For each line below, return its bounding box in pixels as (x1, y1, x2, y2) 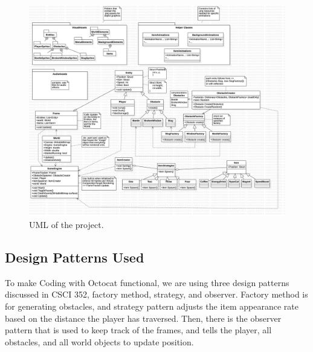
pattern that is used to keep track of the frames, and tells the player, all (5, 324, 272, 336)
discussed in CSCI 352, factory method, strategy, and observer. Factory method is (5, 288, 308, 301)
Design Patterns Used (5, 248, 144, 267)
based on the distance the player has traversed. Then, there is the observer (5, 311, 282, 324)
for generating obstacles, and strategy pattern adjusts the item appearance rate (5, 300, 298, 313)
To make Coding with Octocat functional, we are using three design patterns (5, 276, 289, 288)
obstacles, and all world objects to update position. (5, 335, 194, 348)
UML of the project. (29, 218, 104, 231)
